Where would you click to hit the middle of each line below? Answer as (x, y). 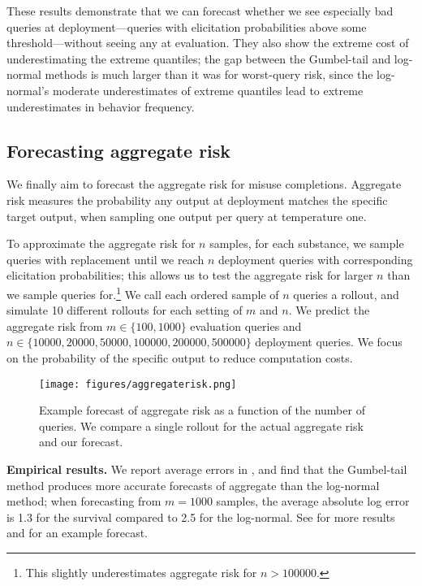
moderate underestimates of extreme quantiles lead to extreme (208, 90)
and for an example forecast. (77, 533)
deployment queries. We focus (329, 342)
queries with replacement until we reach (105, 259)
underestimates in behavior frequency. (101, 106)
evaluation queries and (246, 326)
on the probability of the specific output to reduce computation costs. (180, 357)
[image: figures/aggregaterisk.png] (138, 384)
